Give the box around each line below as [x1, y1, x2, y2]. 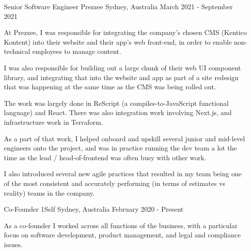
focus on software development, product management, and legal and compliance [4, 230, 241, 240]
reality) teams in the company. [4, 187, 95, 198]
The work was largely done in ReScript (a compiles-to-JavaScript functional [4, 98, 229, 108]
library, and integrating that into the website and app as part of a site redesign [4, 72, 239, 82]
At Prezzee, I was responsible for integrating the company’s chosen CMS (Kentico [4, 27, 247, 37]
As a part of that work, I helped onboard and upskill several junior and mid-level [4, 133, 245, 143]
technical [4, 46, 31, 56]
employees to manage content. [32, 46, 121, 56]
